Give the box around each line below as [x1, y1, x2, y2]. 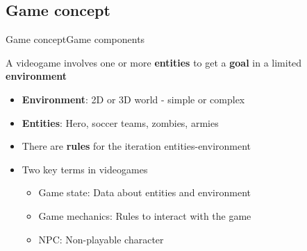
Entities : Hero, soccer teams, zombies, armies [22, 115, 219, 130]
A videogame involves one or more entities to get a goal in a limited [6, 55, 302, 69]
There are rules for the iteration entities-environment [22, 139, 251, 153]
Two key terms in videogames [22, 162, 148, 176]
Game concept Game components [6, 32, 145, 46]
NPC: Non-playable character [38, 232, 164, 246]
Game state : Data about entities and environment [38, 185, 251, 200]
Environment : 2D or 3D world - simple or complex [22, 92, 245, 106]
